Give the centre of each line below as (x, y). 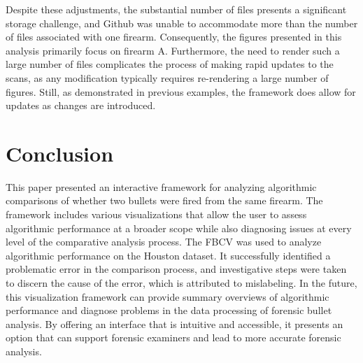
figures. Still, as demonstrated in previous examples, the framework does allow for (181, 91)
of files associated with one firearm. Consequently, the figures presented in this (174, 37)
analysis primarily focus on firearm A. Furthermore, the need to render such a (173, 50)
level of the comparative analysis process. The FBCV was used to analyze (164, 242)
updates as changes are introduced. (81, 105)
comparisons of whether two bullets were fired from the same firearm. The (164, 200)
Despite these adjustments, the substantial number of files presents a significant (176, 9)
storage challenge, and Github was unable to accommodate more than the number (182, 23)
